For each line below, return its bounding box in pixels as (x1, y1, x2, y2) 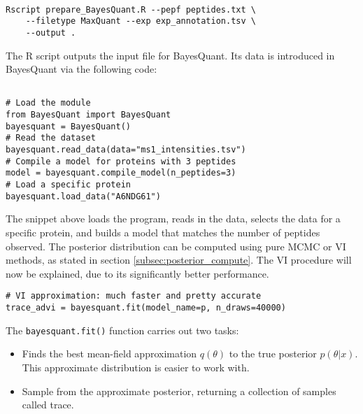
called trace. (22, 397, 74, 412)
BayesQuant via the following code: (6, 62, 157, 76)
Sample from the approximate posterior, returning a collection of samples (22, 383, 336, 398)
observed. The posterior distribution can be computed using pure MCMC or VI (6, 238, 346, 253)
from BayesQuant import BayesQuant (6, 110, 171, 120)
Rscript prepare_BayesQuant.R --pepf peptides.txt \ (6, 4, 256, 15)
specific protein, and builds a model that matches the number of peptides (6, 224, 320, 239)
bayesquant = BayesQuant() (6, 121, 131, 131)
